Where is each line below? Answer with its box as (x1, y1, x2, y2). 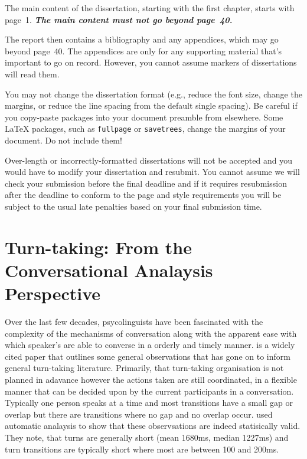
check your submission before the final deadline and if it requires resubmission (5, 177, 287, 189)
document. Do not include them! (5, 134, 122, 146)
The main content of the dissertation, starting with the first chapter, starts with (5, 2, 295, 14)
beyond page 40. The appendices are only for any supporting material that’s (5, 44, 282, 57)
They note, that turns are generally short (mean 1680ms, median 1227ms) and (5, 431, 289, 443)
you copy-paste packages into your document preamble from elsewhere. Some (5, 110, 283, 123)
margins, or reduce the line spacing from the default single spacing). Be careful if (5, 99, 298, 112)
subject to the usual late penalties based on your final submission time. (5, 200, 262, 212)
